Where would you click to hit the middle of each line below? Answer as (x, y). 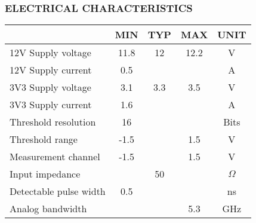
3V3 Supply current (51, 105)
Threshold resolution (53, 122)
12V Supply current (51, 70)
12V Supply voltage (50, 53)
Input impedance (45, 174)
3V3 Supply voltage (50, 87)
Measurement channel (55, 157)
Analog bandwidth (48, 209)
